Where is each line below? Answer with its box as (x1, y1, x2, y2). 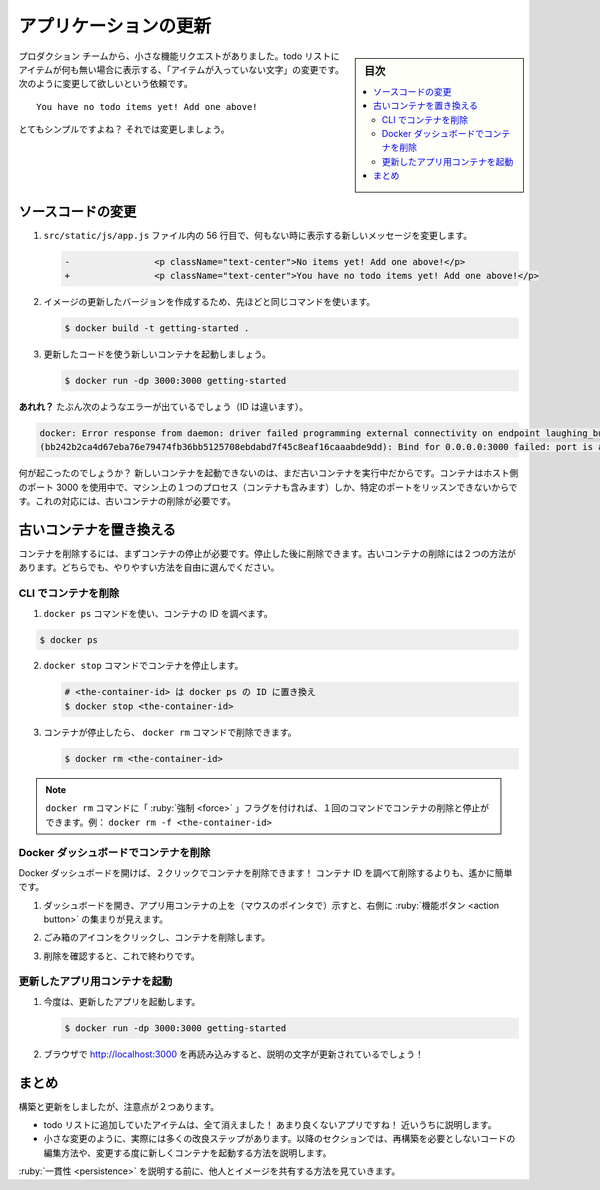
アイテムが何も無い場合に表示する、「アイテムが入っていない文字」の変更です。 (18, 63, 345, 75)
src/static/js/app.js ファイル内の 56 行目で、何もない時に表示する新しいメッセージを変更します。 (43, 229, 473, 241)
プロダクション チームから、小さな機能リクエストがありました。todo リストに (18, 50, 340, 62)
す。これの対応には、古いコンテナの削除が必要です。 (18, 495, 237, 507)
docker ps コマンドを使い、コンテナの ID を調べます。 (43, 607, 274, 619)
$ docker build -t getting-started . (64, 322, 250, 334)
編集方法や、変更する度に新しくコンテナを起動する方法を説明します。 (43, 1146, 332, 1159)
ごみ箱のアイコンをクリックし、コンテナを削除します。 (43, 931, 270, 944)
